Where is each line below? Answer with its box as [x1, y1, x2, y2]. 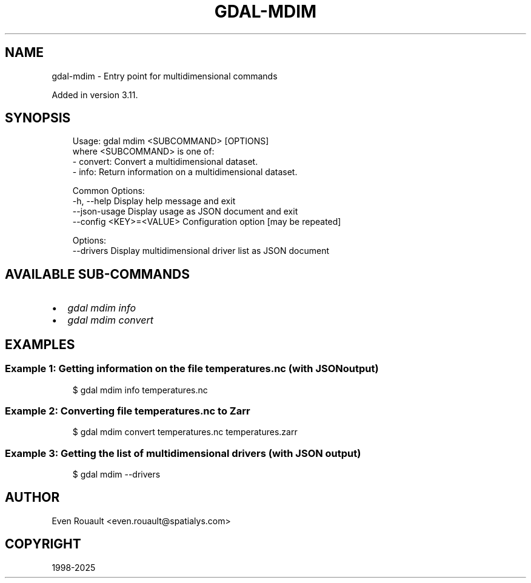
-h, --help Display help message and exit [72, 196, 236, 207]
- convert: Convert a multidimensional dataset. [72, 156, 258, 167]
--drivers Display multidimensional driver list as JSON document [72, 245, 330, 256]
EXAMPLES [5, 336, 75, 352]
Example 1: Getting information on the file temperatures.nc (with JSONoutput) [5, 362, 379, 375]
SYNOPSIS [5, 110, 71, 126]
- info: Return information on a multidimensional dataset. [72, 167, 298, 178]
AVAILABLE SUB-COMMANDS [5, 266, 190, 282]
